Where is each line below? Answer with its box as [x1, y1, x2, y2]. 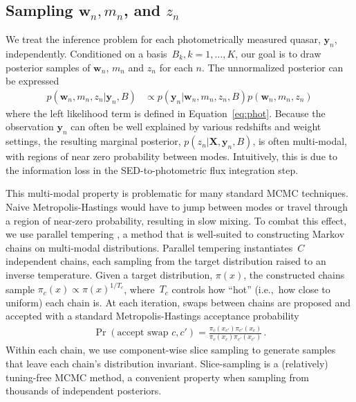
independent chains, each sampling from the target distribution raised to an [6, 254, 326, 268]
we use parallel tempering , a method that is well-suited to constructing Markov [6, 227, 345, 241]
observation [6, 119, 54, 134]
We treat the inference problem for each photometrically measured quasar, [6, 32, 321, 46]
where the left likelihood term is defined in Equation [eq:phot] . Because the [6, 105, 326, 120]
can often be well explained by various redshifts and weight [71, 119, 321, 134]
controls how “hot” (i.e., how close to [171, 281, 330, 296]
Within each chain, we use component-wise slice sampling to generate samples [6, 342, 336, 357]
